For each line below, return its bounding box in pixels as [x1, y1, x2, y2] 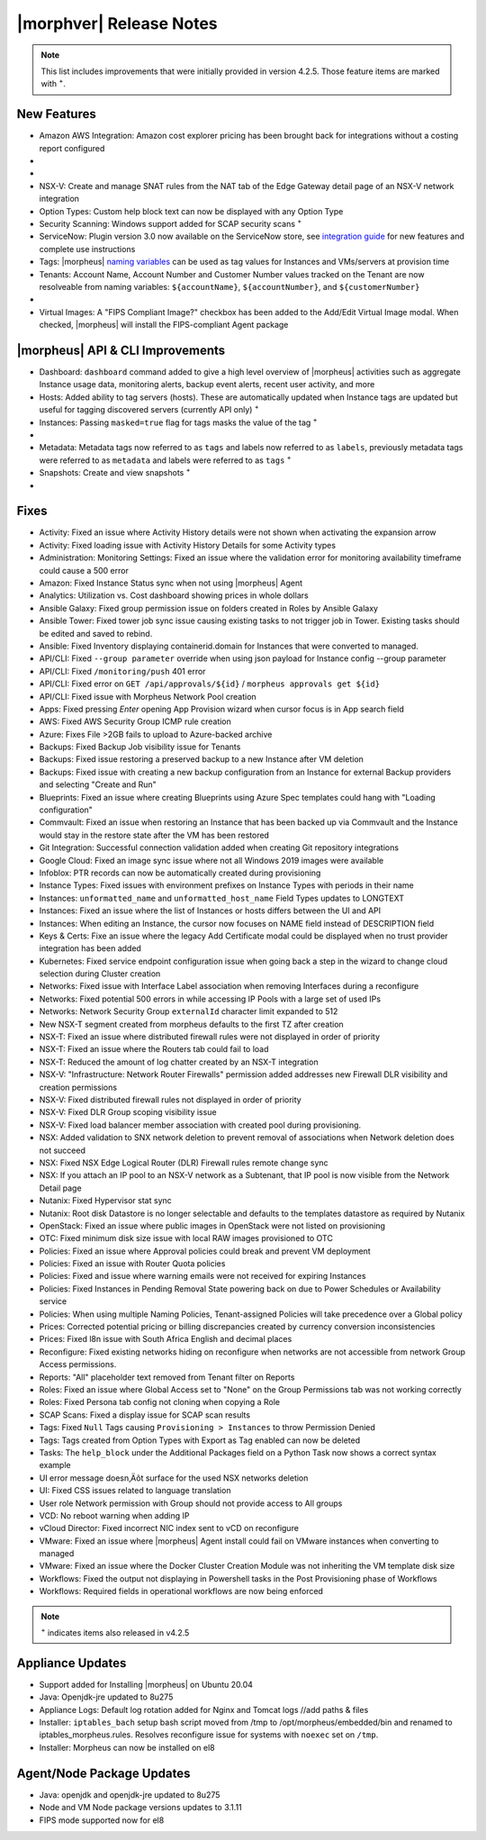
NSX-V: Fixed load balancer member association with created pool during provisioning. [39, 1119, 362, 1130]
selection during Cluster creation [39, 968, 161, 979]
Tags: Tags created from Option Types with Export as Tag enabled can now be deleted [39, 1435, 361, 1446]
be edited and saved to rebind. [39, 628, 153, 639]
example [39, 1460, 71, 1471]
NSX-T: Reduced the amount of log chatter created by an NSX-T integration [39, 1056, 319, 1067]
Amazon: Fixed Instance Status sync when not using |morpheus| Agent [39, 577, 303, 588]
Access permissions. [39, 1359, 117, 1370]
